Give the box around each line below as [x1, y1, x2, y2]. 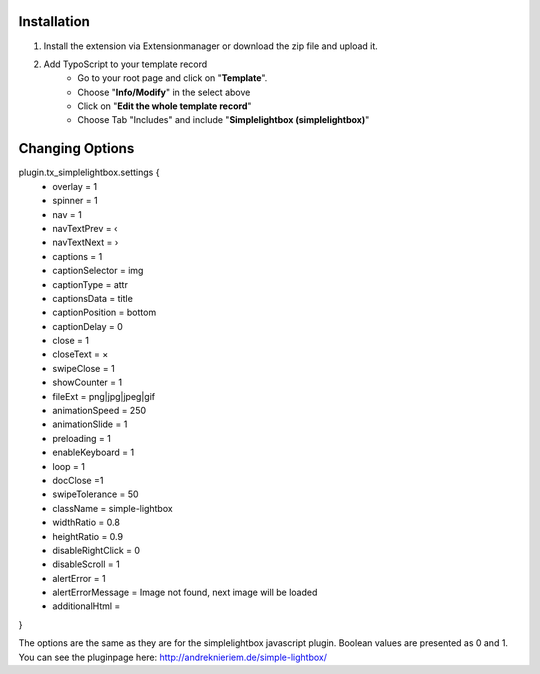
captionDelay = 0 [52, 320, 124, 332]
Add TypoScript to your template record [43, 58, 208, 70]
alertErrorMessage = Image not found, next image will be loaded [52, 586, 318, 599]
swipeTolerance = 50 [52, 488, 139, 500]
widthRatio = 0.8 [52, 516, 120, 529]
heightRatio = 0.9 [52, 530, 124, 542]
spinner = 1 [52, 195, 99, 207]
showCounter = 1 [52, 376, 123, 389]
